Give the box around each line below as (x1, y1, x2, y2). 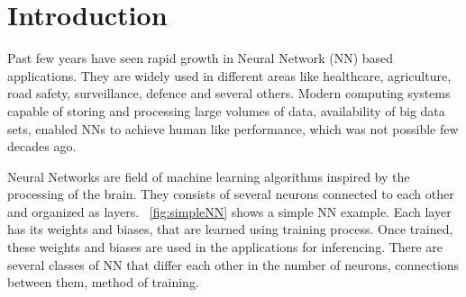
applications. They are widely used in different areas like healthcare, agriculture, (7, 66, 452, 85)
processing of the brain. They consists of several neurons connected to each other (7, 184, 454, 203)
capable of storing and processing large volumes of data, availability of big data (7, 101, 445, 120)
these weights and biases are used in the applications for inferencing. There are (7, 238, 443, 256)
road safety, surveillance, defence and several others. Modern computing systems (7, 84, 451, 103)
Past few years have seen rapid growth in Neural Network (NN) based (7, 49, 394, 67)
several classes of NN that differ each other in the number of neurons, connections (7, 255, 460, 274)
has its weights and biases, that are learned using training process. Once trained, (7, 220, 453, 238)
